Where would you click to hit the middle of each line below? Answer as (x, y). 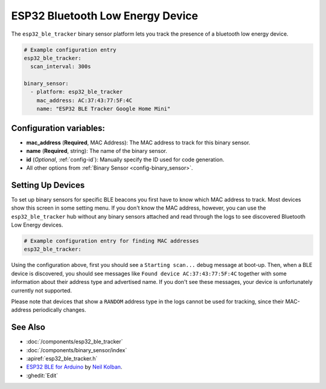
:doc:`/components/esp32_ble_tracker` (75, 342)
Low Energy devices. (37, 225)
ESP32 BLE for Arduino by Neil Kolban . (74, 367)
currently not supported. (42, 291)
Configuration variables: (58, 128)
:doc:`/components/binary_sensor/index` (77, 350)
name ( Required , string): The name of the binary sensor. (97, 151)
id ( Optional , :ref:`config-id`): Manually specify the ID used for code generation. (125, 159)
